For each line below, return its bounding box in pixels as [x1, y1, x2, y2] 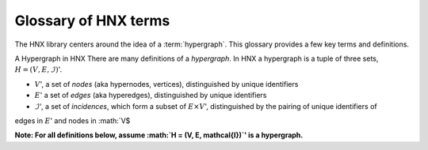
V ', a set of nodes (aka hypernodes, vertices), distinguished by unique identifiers [34, 79, 299, 88]
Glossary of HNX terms [14, 12, 170, 29]
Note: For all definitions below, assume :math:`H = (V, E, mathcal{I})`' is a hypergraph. [14, 130, 304, 140]
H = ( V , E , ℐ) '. [14, 65, 63, 74]
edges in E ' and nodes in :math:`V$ [14, 115, 131, 126]
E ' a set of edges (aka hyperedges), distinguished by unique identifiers [34, 91, 267, 100]
